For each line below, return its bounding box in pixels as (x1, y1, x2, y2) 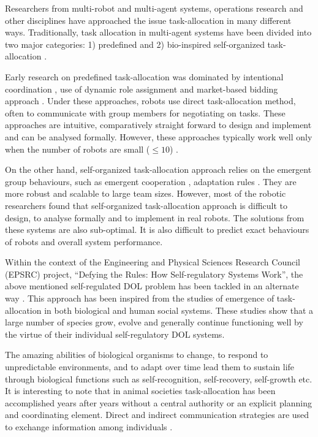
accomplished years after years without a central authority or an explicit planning (5, 396, 312, 409)
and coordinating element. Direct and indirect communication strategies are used (5, 408, 309, 421)
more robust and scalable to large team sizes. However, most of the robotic (5, 187, 286, 200)
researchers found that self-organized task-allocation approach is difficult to (5, 199, 288, 211)
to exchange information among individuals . (5, 420, 173, 433)
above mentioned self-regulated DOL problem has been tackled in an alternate (5, 279, 299, 292)
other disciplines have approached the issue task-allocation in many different (5, 13, 292, 26)
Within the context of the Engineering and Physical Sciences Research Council (5, 256, 300, 268)
